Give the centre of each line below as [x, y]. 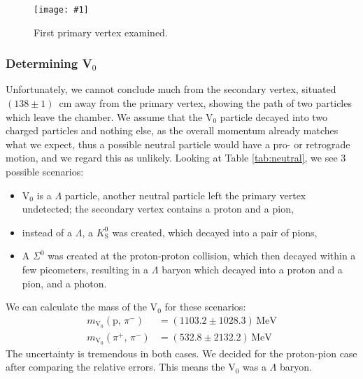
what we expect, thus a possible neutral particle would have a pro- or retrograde [178, 144]
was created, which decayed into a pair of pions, [215, 232]
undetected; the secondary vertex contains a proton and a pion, [158, 209]
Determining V [49, 63]
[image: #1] [61, 10]
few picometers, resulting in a [85, 269]
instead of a [47, 232]
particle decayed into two [274, 116]
